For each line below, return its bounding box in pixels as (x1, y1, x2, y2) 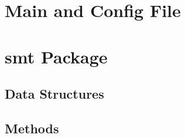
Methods (5, 119, 59, 137)
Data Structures (5, 85, 104, 103)
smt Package (5, 44, 108, 68)
